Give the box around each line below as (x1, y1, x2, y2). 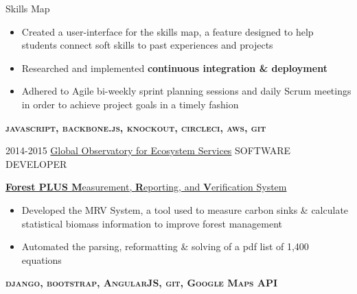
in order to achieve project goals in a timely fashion (21, 97, 239, 111)
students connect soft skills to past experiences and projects (21, 38, 273, 52)
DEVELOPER (5, 156, 67, 171)
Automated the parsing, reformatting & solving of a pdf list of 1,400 (21, 239, 309, 254)
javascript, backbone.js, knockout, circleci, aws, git (5, 120, 266, 134)
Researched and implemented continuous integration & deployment (21, 60, 327, 75)
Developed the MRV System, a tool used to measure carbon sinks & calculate (21, 202, 349, 217)
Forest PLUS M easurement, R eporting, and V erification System (5, 180, 287, 194)
